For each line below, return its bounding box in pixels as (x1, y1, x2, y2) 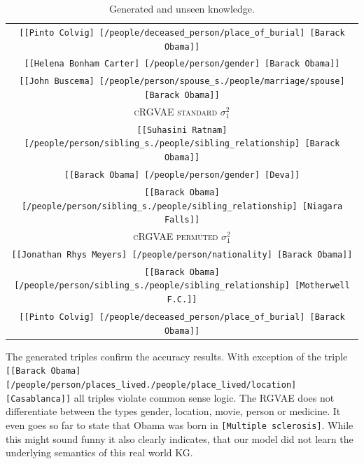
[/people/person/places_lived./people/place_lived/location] (6, 380, 297, 391)
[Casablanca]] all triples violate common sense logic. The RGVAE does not (6, 390, 335, 405)
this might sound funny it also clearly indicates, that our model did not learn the (6, 431, 353, 446)
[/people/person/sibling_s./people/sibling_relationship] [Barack (24, 139, 340, 149)
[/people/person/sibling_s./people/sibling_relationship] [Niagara (21, 201, 343, 211)
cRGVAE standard (134, 104, 218, 118)
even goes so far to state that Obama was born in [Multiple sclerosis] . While (6, 418, 353, 432)
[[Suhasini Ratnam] (136, 125, 227, 135)
